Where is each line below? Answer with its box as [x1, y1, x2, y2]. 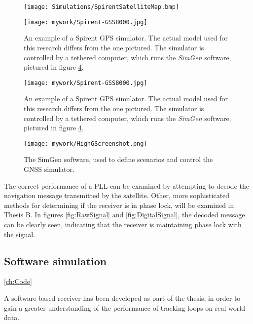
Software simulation [4, 253, 107, 268]
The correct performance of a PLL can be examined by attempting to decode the [4, 180, 249, 191]
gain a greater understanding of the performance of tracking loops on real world [4, 302, 245, 313]
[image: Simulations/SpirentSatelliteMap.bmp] [24, 3, 179, 10]
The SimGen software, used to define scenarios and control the [24, 154, 213, 164]
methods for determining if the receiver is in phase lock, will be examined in [4, 200, 234, 210]
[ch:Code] [4, 276, 32, 286]
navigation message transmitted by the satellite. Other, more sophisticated [4, 190, 230, 201]
